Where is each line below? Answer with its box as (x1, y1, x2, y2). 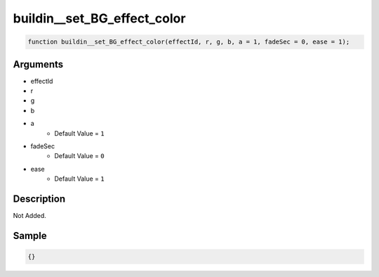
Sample (13, 229, 47, 242)
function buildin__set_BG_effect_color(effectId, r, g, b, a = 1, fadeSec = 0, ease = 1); (27, 38, 350, 46)
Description (13, 193, 66, 205)
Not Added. (13, 212, 47, 220)
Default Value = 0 (54, 152, 105, 160)
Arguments (13, 58, 64, 70)
